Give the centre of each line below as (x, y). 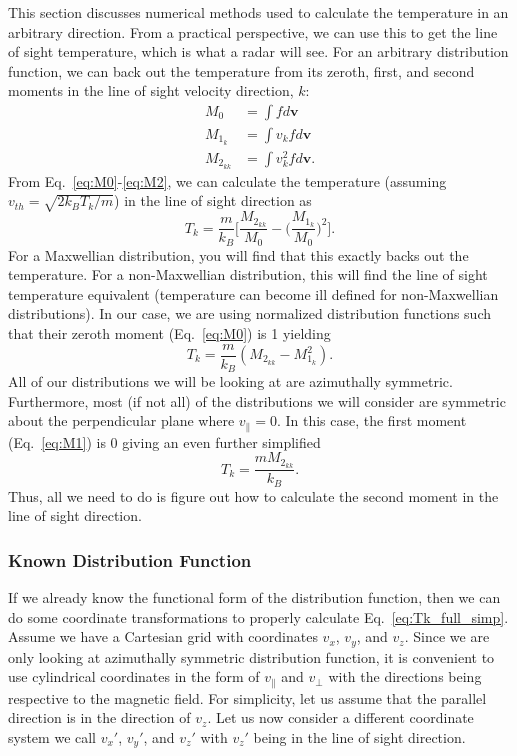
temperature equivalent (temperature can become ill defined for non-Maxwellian (253, 293)
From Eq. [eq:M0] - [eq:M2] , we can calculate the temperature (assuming (227, 180)
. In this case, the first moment (371, 420)
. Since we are (447, 636)
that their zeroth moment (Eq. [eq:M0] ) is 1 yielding (169, 332)
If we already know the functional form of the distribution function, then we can (254, 597)
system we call (52, 736)
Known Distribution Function (130, 559)
